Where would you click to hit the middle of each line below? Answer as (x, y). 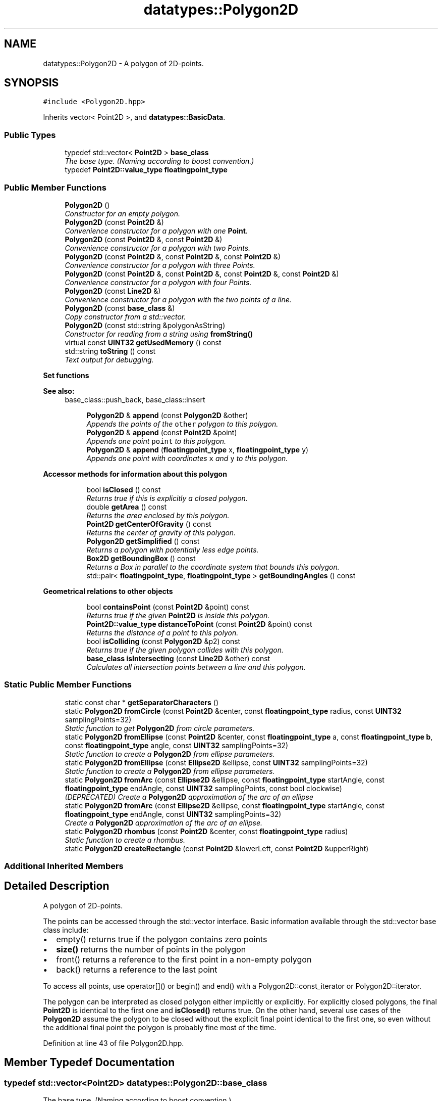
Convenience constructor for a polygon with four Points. (158, 282)
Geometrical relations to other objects (108, 591)
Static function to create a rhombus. (125, 840)
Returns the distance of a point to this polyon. (162, 632)
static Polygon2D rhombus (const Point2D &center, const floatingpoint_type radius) (206, 831)
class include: (66, 930)
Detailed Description (57, 886)
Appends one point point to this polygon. (156, 441)
